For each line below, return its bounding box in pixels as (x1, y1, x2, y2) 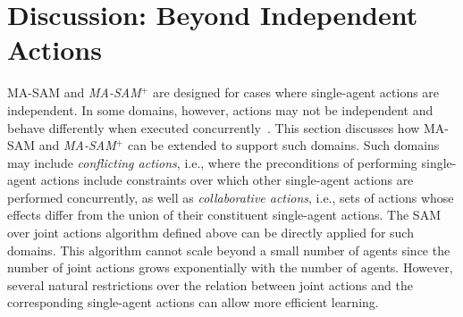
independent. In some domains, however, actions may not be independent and (7, 100, 434, 119)
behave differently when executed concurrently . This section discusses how (7, 118, 420, 137)
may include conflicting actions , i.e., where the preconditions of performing (7, 153, 417, 171)
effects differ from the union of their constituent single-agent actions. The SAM (7, 205, 441, 224)
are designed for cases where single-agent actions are (152, 83, 440, 102)
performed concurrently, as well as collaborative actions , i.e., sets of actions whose (7, 188, 454, 206)
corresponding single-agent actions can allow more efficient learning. (7, 293, 379, 312)
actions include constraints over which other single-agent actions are (40, 171, 414, 189)
